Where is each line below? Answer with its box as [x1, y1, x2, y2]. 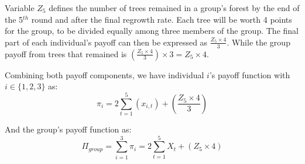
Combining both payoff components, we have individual [5, 68, 204, 81]
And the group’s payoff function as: [5, 123, 132, 135]
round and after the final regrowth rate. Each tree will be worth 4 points [31, 13, 292, 25]
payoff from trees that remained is [5, 47, 127, 60]
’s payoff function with [209, 68, 290, 81]
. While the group [227, 36, 290, 48]
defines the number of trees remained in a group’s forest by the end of [49, 2, 300, 13]
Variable [5, 2, 35, 13]
